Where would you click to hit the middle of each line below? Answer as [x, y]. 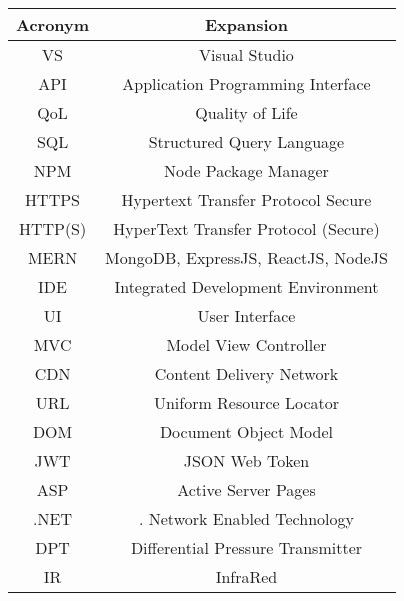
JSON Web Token [246, 460]
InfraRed [246, 576]
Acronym [53, 24]
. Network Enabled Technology [246, 518]
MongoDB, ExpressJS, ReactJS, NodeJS [246, 257]
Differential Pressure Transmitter [246, 547]
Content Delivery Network [246, 373]
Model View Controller [246, 344]
